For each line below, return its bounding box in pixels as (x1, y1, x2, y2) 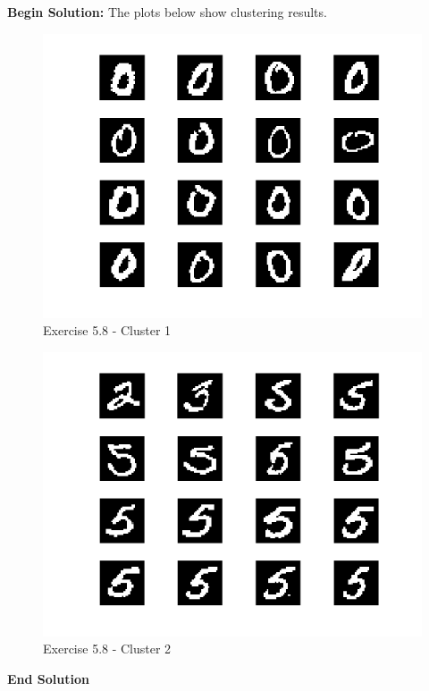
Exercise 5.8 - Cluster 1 (43, 321, 172, 340)
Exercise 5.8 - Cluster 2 (43, 639, 172, 658)
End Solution (7, 669, 89, 687)
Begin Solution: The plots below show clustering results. (7, 3, 327, 21)
